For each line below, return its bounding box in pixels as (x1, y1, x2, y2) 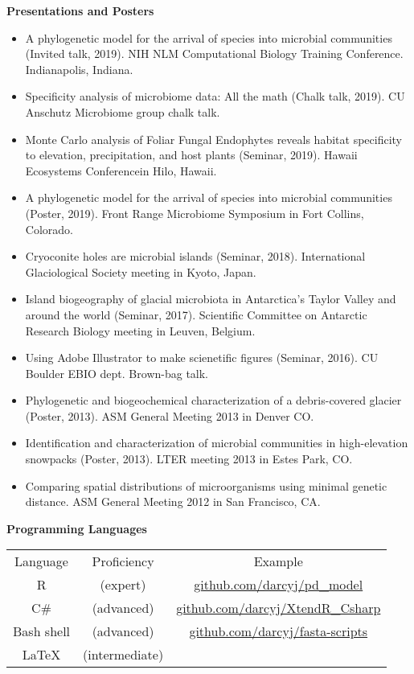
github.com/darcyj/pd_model (194, 575, 363, 594)
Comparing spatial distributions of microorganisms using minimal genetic (25, 477, 387, 494)
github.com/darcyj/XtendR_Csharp (176, 598, 381, 618)
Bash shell (13, 622, 71, 641)
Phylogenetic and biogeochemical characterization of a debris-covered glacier (25, 392, 402, 409)
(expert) (100, 575, 146, 594)
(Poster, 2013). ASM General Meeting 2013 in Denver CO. (25, 407, 314, 424)
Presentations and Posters (6, 2, 154, 18)
